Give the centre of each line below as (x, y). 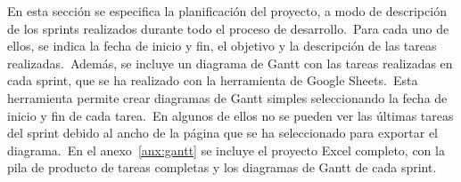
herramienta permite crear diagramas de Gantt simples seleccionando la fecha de (227, 97)
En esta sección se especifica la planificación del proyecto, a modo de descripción (227, 11)
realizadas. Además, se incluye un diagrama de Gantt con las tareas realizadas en (230, 63)
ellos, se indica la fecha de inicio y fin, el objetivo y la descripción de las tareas (222, 46)
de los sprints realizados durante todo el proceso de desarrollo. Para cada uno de (228, 28)
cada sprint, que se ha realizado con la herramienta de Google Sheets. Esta (213, 80)
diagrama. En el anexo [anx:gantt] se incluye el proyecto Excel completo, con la (226, 150)
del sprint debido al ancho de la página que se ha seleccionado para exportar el (222, 133)
